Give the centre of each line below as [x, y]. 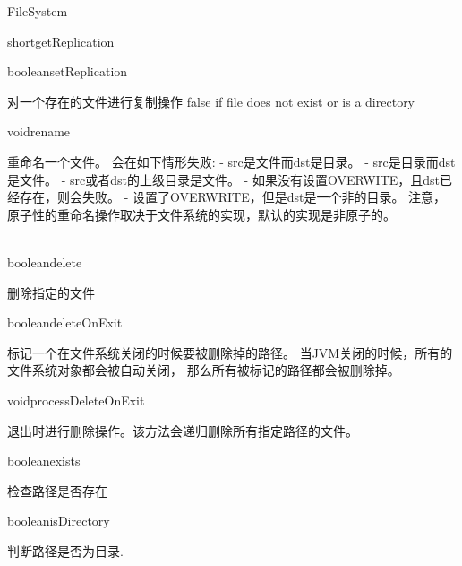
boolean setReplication [68, 71]
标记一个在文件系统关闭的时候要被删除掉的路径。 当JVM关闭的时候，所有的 [230, 352]
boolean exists [44, 461]
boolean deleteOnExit [65, 322]
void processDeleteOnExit [76, 400]
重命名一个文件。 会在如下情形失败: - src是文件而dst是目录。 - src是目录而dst [231, 161]
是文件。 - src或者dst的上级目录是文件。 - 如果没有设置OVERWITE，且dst [224, 179]
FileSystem [38, 11]
